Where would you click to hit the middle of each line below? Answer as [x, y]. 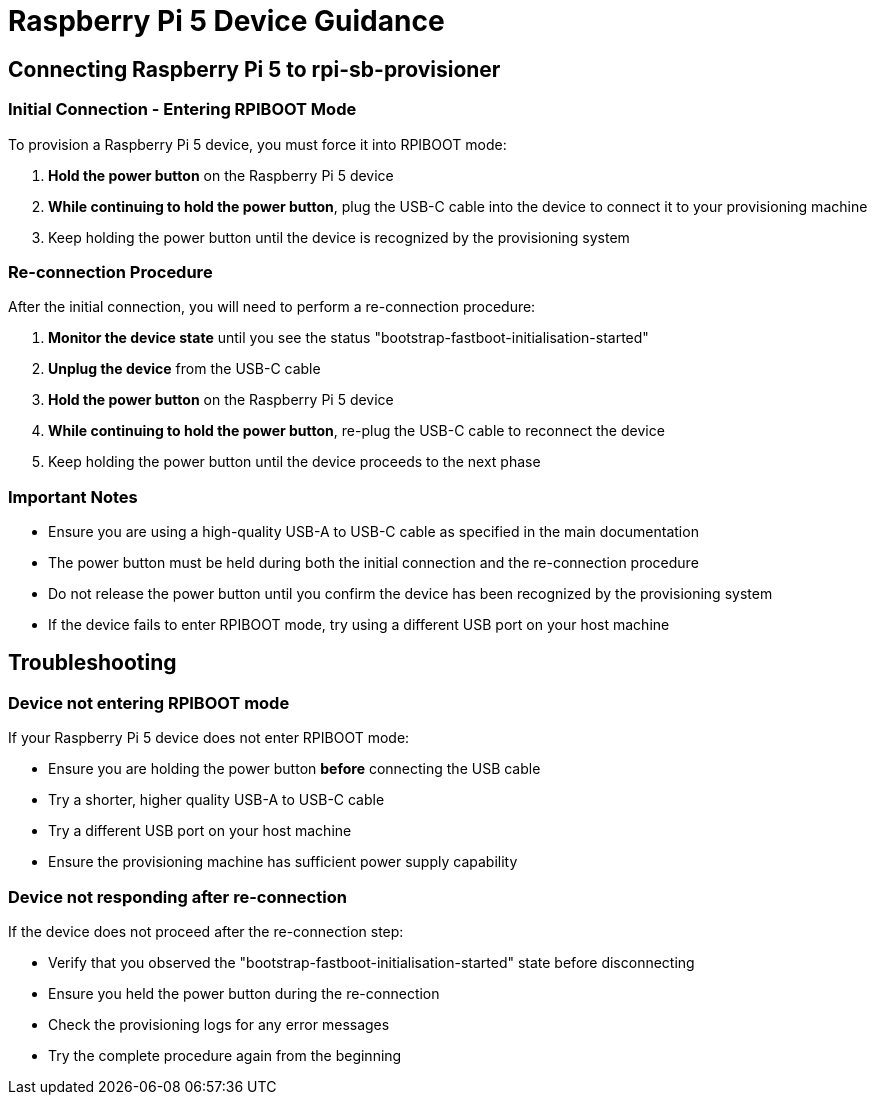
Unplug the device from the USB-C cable [184, 369]
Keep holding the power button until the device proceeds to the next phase [294, 462]
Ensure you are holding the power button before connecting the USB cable [294, 769]
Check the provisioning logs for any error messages [219, 1025]
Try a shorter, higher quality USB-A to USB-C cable [216, 800]
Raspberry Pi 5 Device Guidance [226, 21]
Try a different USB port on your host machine [200, 831]
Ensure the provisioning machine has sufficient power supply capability [283, 862]
